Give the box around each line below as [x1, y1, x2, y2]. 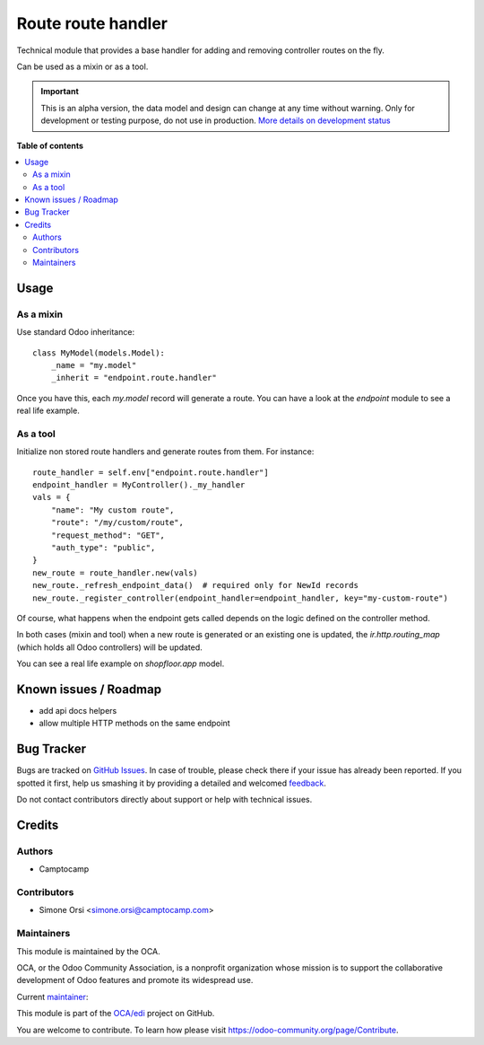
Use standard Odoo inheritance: [16, 327, 134, 338]
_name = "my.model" [50, 360, 137, 370]
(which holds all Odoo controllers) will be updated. [16, 642, 203, 653]
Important [40, 86, 80, 97]
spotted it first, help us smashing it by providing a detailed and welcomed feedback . [16, 777, 327, 788]
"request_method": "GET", [50, 530, 166, 540]
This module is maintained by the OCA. [16, 945, 160, 956]
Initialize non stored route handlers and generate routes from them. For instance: [16, 446, 315, 457]
